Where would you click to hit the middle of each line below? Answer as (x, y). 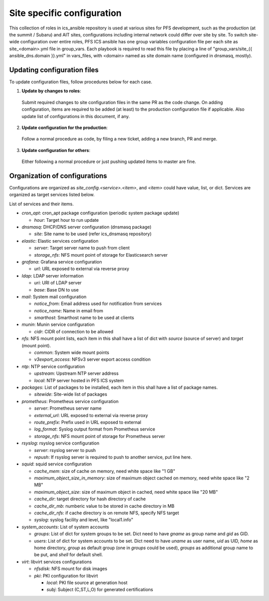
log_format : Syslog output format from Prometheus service (95, 429)
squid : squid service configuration (57, 464)
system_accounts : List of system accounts (66, 527)
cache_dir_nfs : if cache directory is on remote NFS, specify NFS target (107, 513)
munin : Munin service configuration (58, 324)
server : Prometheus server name (68, 408)
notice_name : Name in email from (69, 310)
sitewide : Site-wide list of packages (70, 394)
